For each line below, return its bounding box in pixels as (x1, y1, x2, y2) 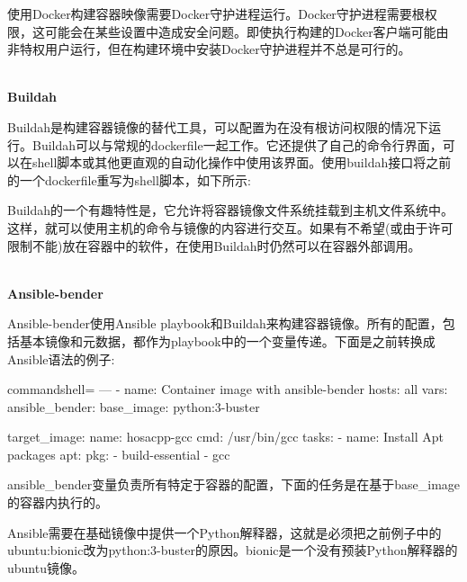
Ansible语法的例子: (7, 349, 115, 368)
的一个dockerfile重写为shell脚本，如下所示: (7, 170, 251, 189)
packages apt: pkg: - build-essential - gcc (7, 444, 230, 463)
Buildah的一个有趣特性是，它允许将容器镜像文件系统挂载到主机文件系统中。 (7, 201, 454, 219)
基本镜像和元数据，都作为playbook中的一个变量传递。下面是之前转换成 (19, 331, 436, 350)
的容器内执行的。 (7, 493, 108, 512)
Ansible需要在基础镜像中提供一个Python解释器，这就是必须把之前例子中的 (7, 523, 442, 542)
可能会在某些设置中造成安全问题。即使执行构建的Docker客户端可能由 (44, 22, 449, 40)
